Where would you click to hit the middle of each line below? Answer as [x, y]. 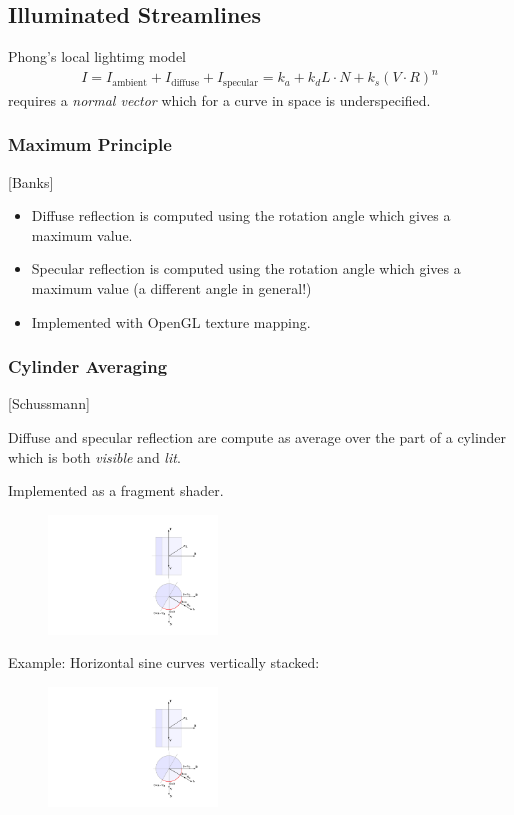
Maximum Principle [90, 144]
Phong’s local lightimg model [97, 56]
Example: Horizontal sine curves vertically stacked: [164, 662]
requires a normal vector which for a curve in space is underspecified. [219, 99]
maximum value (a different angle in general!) [171, 287]
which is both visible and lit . [94, 456]
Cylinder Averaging [88, 366]
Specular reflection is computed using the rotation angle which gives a [246, 268]
